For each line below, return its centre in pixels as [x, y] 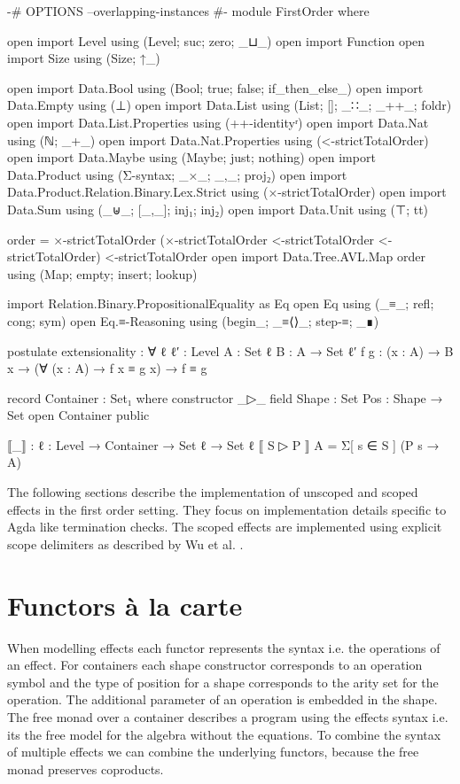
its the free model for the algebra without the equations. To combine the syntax [224, 734]
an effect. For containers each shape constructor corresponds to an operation [215, 665]
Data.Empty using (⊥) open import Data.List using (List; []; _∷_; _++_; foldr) [230, 105]
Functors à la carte [125, 605]
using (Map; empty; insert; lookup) [102, 273]
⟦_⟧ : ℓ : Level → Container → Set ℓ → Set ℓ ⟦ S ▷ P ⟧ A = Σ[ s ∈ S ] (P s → [223, 444]
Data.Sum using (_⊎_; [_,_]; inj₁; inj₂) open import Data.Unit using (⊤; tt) [218, 209]
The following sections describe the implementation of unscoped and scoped [213, 492]
